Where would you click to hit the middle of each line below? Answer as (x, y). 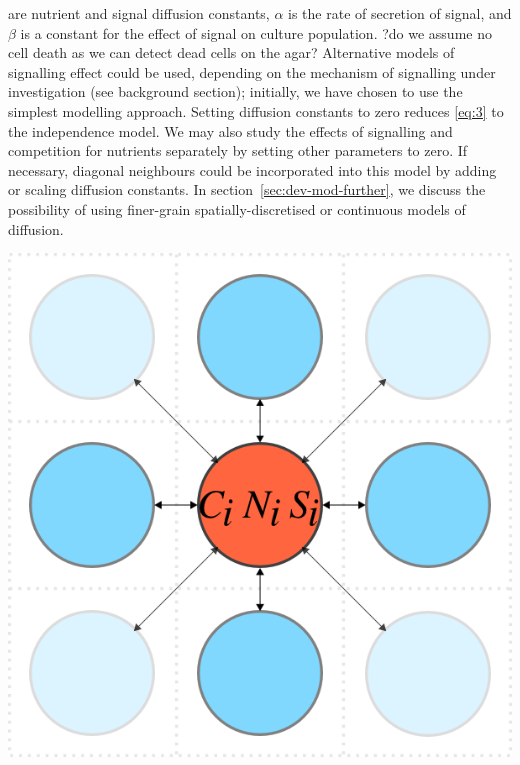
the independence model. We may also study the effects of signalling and (230, 130)
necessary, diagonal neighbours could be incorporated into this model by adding (252, 169)
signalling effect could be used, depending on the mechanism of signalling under (252, 71)
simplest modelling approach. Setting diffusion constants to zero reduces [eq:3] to (256, 110)
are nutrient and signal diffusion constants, (139, 13)
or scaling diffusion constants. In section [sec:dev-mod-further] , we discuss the (247, 189)
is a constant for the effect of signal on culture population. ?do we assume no (256, 32)
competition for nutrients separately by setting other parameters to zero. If (238, 150)
